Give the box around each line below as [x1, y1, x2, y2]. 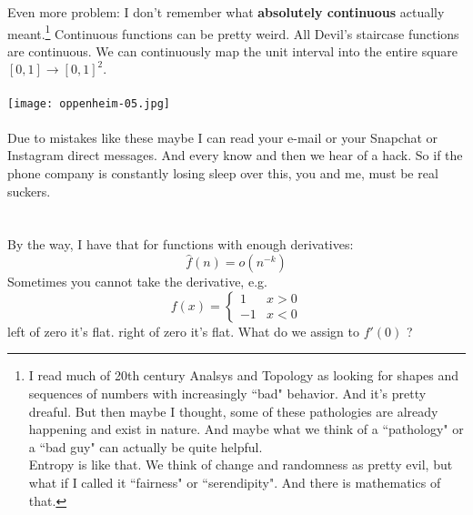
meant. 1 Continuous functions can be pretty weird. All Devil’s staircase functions [7, 21, 459, 43]
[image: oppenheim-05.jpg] [7, 96, 170, 110]
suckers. [7, 181, 51, 200]
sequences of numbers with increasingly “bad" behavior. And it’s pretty [28, 384, 427, 403]
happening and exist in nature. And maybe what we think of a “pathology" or [28, 419, 464, 439]
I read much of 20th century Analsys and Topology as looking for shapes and [28, 366, 459, 385]
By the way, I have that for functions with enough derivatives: [7, 235, 354, 254]
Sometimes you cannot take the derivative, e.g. [7, 272, 267, 291]
